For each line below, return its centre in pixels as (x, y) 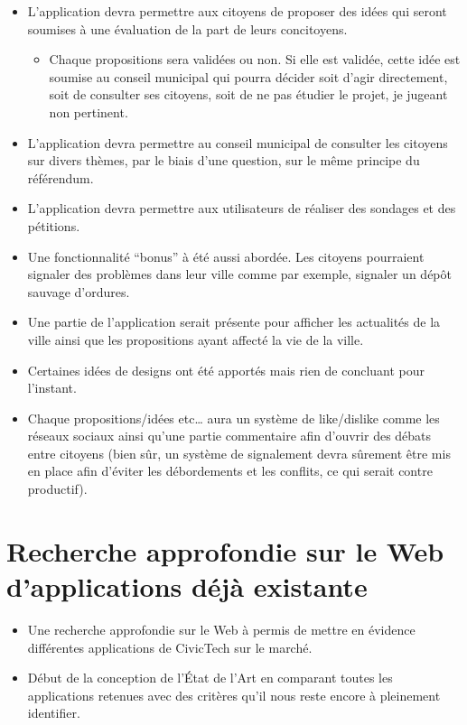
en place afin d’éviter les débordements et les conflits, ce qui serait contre (230, 471)
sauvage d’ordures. (79, 291)
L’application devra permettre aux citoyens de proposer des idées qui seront (237, 11)
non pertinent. (89, 112)
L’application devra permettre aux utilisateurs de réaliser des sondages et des (242, 208)
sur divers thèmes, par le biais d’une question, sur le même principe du (224, 160)
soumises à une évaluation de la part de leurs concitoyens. (187, 28)
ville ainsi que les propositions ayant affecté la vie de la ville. (196, 339)
